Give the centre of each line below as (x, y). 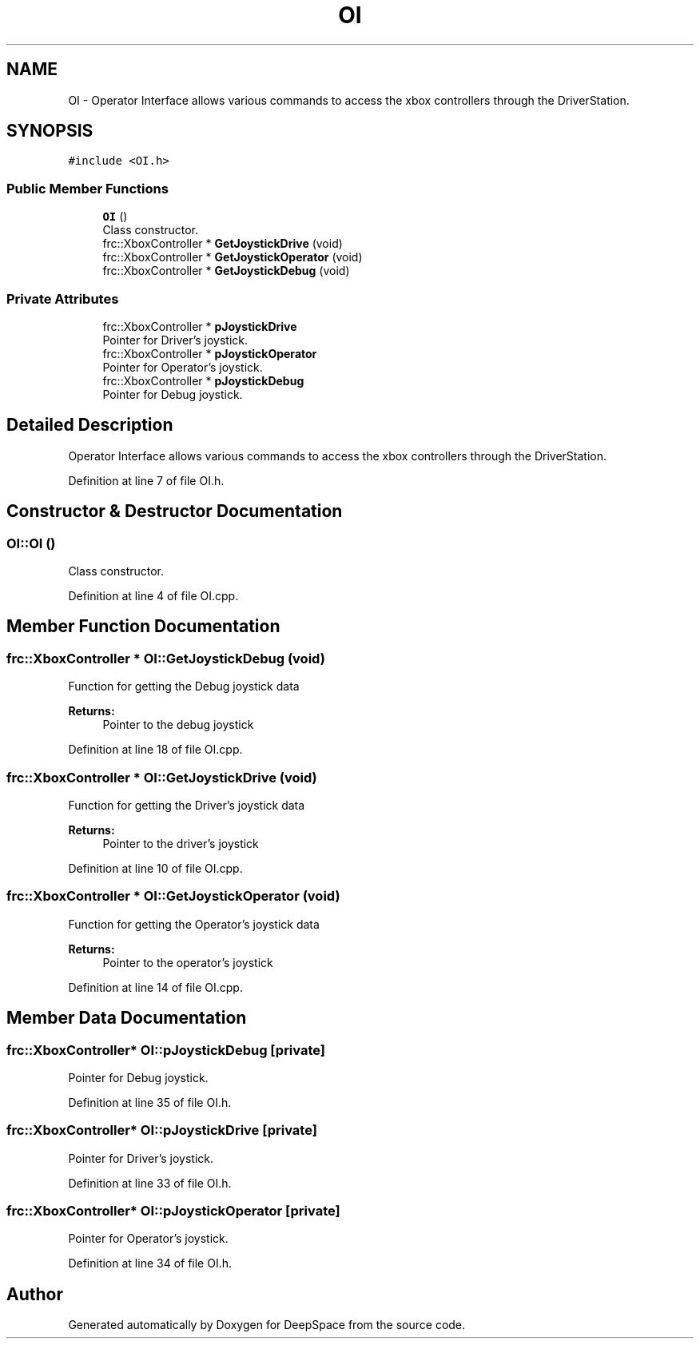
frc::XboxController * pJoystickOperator (210, 353)
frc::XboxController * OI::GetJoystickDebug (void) (166, 658)
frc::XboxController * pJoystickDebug (203, 380)
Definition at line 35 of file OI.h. (150, 1102)
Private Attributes (63, 298)
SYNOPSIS (50, 131)
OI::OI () (31, 543)
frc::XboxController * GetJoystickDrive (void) (223, 244)
